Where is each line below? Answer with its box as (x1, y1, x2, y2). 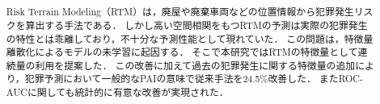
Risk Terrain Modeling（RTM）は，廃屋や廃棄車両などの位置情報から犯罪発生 (6, 5, 354, 19)
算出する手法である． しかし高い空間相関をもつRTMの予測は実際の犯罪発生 (25, 18, 368, 31)
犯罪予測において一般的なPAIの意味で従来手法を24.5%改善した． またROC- (24, 72, 363, 85)
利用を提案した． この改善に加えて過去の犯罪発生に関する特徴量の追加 (35, 58, 356, 72)
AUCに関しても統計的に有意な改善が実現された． (6, 85, 229, 99)
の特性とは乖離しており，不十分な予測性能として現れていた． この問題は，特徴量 (6, 31, 374, 45)
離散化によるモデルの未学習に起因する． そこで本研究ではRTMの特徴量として (6, 45, 358, 59)
